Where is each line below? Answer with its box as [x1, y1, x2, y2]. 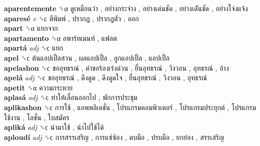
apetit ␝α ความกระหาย [4, 82, 73, 92]
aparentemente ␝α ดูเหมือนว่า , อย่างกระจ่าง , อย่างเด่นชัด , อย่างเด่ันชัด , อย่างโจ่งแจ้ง [4, 3, 248, 13]
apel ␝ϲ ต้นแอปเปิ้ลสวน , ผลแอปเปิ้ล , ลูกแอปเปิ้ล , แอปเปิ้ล [4, 52, 170, 63]
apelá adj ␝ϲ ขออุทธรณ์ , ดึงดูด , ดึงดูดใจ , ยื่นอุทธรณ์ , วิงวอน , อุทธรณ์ [4, 72, 207, 83]
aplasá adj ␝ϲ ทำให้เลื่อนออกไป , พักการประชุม [4, 92, 138, 103]
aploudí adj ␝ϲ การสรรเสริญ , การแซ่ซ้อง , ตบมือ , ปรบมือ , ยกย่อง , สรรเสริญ [4, 131, 224, 142]
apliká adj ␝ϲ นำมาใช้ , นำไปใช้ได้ [4, 122, 104, 132]
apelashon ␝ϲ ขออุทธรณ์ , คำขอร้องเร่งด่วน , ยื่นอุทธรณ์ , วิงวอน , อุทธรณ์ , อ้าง [4, 62, 229, 73]
